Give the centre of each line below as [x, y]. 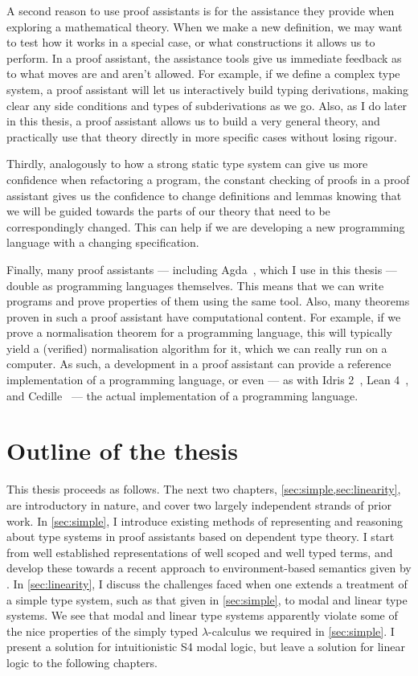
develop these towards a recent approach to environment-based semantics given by [209, 568]
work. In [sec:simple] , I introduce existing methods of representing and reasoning [205, 520]
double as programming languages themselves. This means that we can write [195, 285]
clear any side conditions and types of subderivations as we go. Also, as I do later [207, 105]
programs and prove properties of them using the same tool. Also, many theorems [208, 301]
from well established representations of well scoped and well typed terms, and [200, 552]
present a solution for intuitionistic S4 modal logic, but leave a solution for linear [206, 647]
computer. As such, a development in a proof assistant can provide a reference [199, 364]
